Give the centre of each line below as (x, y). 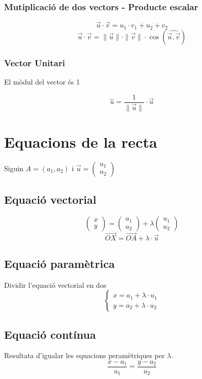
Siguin (14, 168)
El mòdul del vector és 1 (42, 82)
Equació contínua (50, 334)
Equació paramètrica (59, 263)
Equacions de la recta (81, 142)
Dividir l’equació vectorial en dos (55, 285)
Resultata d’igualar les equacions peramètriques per (85, 355)
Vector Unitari (35, 62)
